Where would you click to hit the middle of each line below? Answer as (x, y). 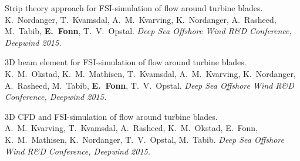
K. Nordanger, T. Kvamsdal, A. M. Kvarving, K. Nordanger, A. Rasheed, (141, 19)
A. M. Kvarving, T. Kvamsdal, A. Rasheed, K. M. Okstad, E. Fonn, (132, 128)
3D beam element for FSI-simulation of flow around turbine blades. (126, 62)
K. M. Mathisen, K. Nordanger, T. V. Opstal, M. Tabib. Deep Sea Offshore (144, 139)
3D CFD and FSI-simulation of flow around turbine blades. (111, 116)
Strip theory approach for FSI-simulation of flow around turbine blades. (134, 8)
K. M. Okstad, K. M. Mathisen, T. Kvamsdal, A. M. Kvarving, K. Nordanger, (150, 73)
